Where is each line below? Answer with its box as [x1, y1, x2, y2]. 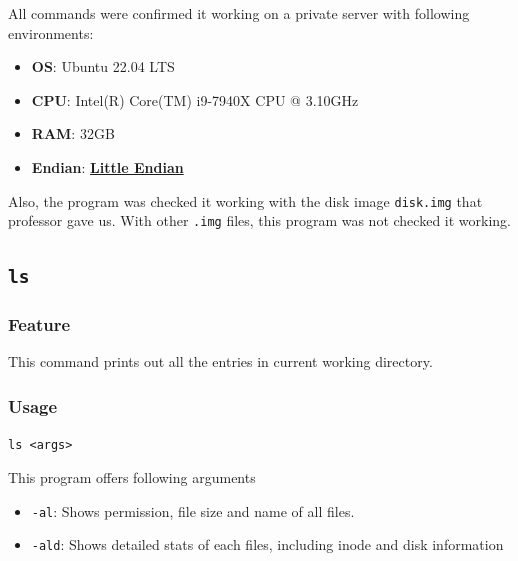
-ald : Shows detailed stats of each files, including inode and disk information [31, 534, 504, 555]
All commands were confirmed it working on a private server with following [8, 3, 470, 23]
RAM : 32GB [31, 123, 115, 144]
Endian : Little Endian [31, 156, 184, 177]
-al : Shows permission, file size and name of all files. [31, 500, 355, 521]
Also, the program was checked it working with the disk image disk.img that [8, 190, 483, 211]
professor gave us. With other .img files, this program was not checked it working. [8, 210, 511, 231]
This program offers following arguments [8, 466, 256, 487]
